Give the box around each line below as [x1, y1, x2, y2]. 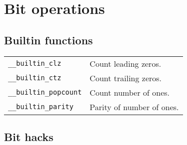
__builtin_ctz [8, 74, 61, 82]
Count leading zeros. [89, 57, 161, 69]
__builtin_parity [8, 103, 73, 111]
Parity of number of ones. [89, 101, 179, 113]
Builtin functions [4, 32, 93, 47]
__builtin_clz [8, 59, 61, 68]
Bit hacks [4, 129, 53, 144]
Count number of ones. [89, 86, 170, 98]
